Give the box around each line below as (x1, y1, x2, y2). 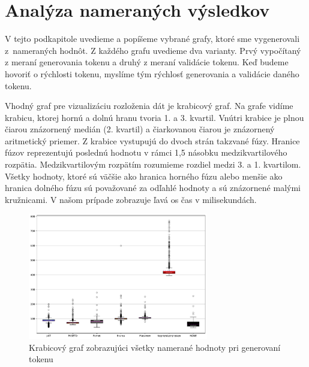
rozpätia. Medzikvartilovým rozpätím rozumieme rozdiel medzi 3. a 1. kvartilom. (5, 158, 301, 171)
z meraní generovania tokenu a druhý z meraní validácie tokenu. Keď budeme (5, 56, 289, 68)
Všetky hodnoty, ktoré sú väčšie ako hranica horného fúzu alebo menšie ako (5, 169, 283, 182)
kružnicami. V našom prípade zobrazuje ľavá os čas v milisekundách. (5, 193, 257, 205)
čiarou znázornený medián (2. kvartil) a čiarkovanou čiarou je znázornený (5, 123, 275, 135)
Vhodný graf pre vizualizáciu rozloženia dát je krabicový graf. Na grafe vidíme (5, 99, 293, 112)
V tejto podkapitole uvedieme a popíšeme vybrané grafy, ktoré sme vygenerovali (5, 32, 300, 45)
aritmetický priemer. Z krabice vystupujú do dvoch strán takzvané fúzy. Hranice (5, 134, 300, 147)
